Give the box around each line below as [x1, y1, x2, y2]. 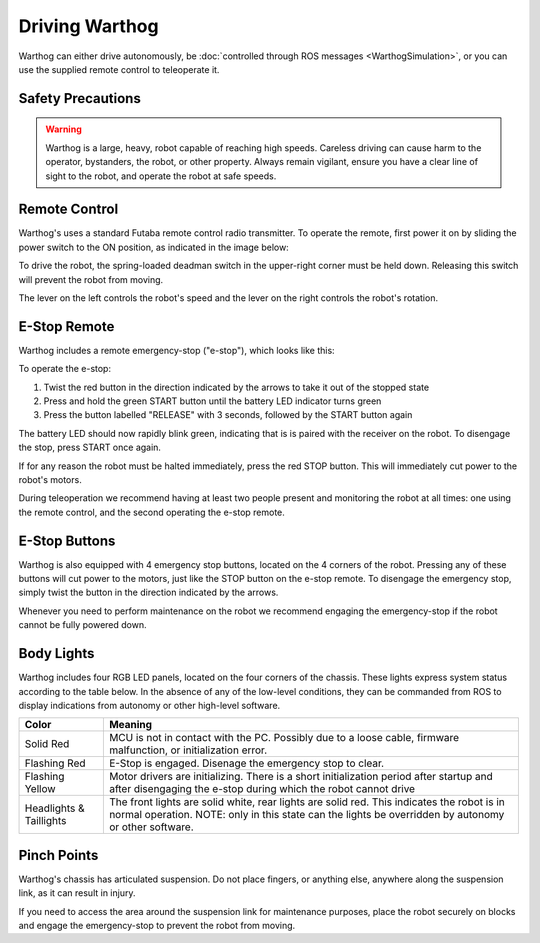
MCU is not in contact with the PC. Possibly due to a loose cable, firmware [108, 731, 460, 745]
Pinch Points [18, 846, 99, 864]
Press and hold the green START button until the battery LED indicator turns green [43, 395, 382, 407]
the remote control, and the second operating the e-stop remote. [18, 506, 285, 518]
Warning [45, 123, 82, 135]
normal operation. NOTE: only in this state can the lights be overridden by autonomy [108, 808, 505, 822]
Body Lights [18, 645, 95, 662]
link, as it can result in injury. [18, 887, 136, 899]
